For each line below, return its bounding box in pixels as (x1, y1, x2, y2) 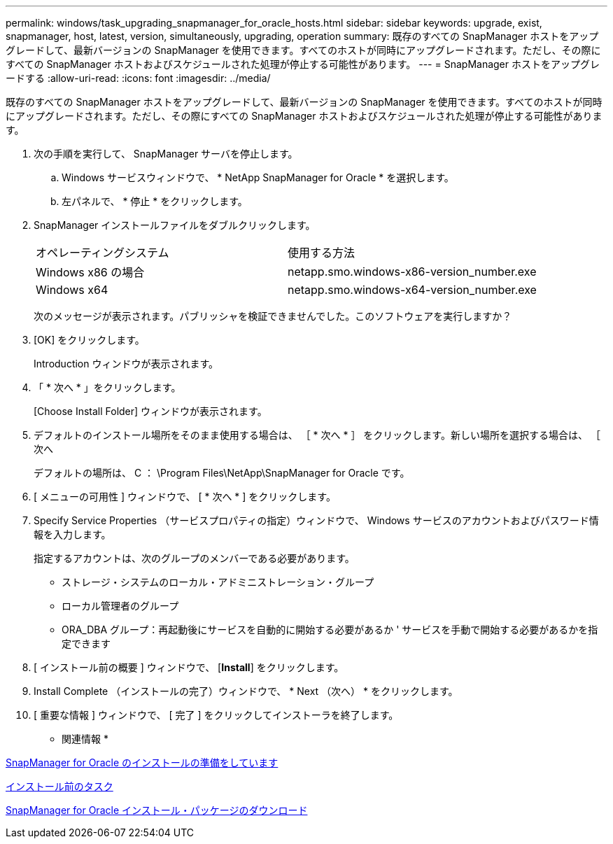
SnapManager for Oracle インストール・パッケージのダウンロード (6, 804, 308, 816)
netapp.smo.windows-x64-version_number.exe (287, 283, 537, 297)
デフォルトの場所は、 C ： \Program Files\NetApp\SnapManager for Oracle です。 (34, 467, 410, 479)
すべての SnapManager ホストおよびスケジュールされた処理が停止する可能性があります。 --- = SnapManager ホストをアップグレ (6, 58, 600, 70)
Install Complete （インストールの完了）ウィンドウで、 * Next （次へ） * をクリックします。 (34, 685, 458, 697)
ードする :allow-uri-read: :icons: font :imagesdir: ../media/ (6, 72, 271, 84)
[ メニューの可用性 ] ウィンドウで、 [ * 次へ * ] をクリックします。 (34, 491, 336, 502)
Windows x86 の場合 (36, 265, 145, 279)
